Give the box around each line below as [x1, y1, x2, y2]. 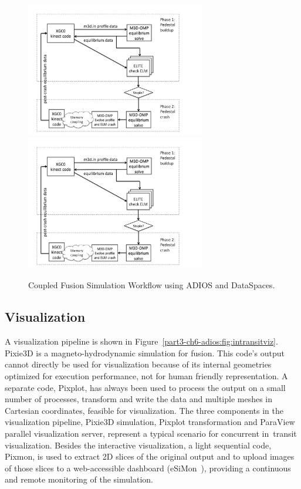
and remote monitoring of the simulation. [5, 473, 153, 485]
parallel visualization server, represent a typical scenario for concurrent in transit [5, 427, 297, 439]
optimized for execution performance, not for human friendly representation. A [5, 369, 288, 382]
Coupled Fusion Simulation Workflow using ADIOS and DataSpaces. [28, 279, 275, 291]
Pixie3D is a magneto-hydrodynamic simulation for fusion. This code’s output [5, 346, 285, 359]
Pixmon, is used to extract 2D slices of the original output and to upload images [5, 450, 295, 463]
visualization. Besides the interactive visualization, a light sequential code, [5, 439, 272, 451]
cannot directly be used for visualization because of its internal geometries [5, 358, 272, 370]
